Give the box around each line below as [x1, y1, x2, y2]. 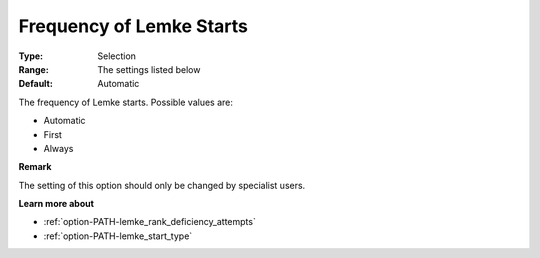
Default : [18, 78, 54, 90]
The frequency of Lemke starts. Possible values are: [18, 96, 234, 108]
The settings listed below [97, 63, 201, 75]
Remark [18, 161, 52, 173]
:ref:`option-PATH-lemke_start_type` [43, 230, 193, 242]
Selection [97, 50, 137, 62]
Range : [18, 63, 49, 75]
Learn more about [18, 198, 95, 210]
